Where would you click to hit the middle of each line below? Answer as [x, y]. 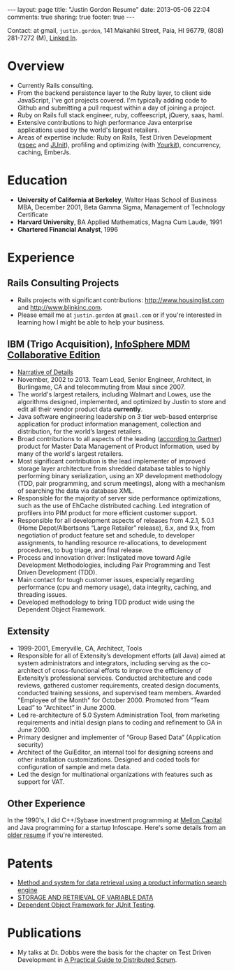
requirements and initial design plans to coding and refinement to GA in [119, 722]
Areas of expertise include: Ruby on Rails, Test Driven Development [114, 137]
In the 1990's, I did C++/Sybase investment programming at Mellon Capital [115, 820]
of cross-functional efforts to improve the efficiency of [123, 670]
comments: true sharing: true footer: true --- [71, 17]
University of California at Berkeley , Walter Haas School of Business [117, 200]
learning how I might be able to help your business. [91, 322]
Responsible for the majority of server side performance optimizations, [119, 498]
